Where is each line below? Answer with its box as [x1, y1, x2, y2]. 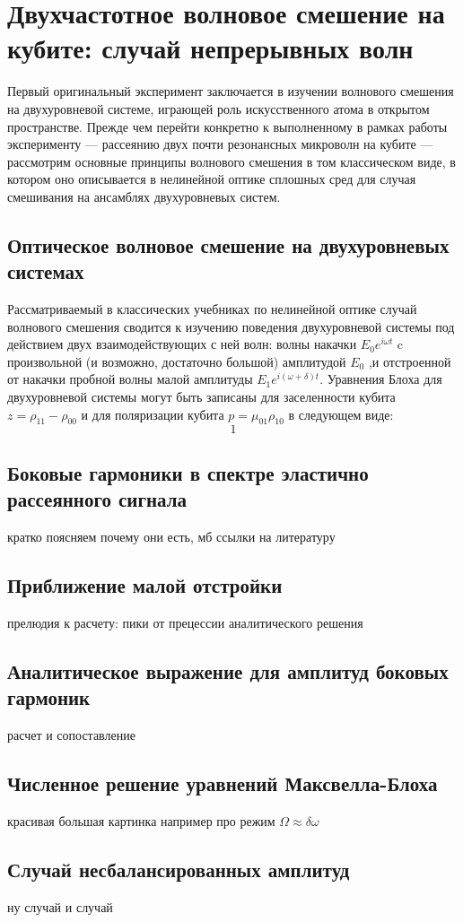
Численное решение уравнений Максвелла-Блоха [7, 769, 438, 796]
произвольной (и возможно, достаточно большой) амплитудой [7, 352, 346, 370]
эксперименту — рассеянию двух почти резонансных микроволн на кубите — [7, 135, 433, 153]
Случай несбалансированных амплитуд [7, 855, 350, 883]
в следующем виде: [288, 404, 394, 423]
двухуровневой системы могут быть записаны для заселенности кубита [7, 387, 396, 406]
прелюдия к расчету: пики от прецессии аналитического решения [7, 613, 363, 631]
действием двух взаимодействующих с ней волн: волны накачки [7, 335, 357, 353]
